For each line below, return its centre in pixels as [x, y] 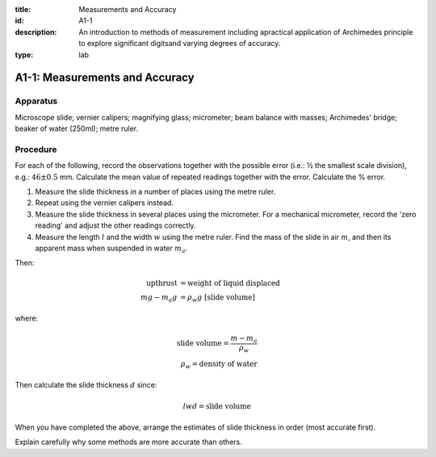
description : [36, 31]
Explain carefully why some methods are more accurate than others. [128, 442]
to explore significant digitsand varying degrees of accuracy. [180, 44]
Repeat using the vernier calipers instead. [104, 203]
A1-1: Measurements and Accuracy [105, 78]
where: [27, 318]
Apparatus [36, 101]
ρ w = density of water [219, 365]
